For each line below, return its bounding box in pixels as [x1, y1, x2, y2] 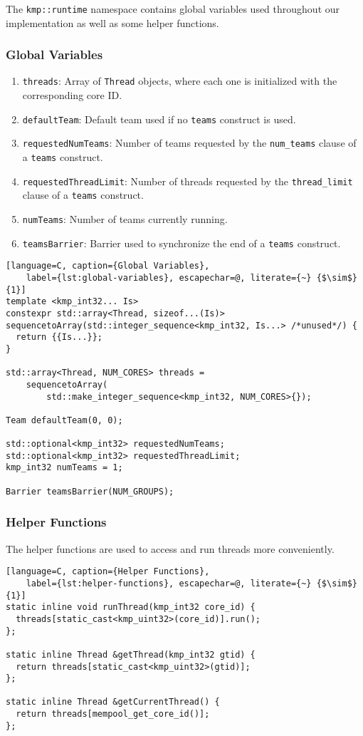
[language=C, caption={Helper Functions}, [6, 566, 210, 577]
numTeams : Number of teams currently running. [22, 212, 228, 226]
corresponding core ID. [22, 88, 122, 103]
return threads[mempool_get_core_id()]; [16, 709, 210, 720]
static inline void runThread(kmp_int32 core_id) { [6, 602, 256, 613]
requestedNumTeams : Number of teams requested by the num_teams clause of [22, 135, 357, 150]
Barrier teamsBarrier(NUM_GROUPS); [6, 486, 174, 497]
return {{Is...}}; [16, 332, 103, 343]
